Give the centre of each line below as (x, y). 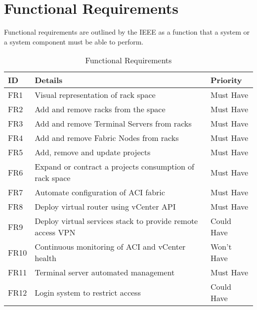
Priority (226, 80)
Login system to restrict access (88, 292)
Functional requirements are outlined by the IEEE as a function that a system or (127, 32)
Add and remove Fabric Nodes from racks (107, 138)
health (45, 258)
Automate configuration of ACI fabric (100, 192)
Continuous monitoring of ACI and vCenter (110, 247)
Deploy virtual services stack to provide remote (116, 221)
